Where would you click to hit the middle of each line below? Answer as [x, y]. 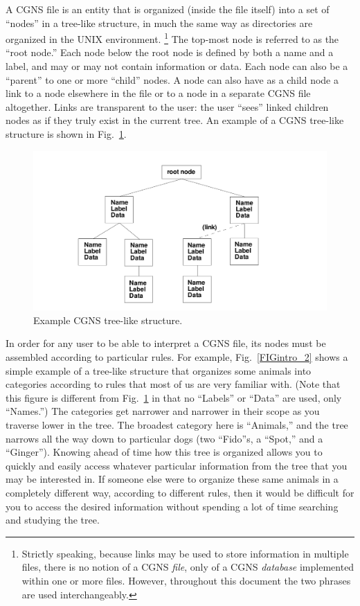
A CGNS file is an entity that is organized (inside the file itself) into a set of [168, 9]
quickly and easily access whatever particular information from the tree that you [177, 465]
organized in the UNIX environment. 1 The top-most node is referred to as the [172, 38]
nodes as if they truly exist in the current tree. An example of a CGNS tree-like [175, 120]
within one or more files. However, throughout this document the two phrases [186, 580]
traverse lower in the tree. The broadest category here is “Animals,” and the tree [177, 424]
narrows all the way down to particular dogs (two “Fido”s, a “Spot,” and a [164, 438]
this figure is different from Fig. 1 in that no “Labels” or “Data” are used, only [174, 397]
